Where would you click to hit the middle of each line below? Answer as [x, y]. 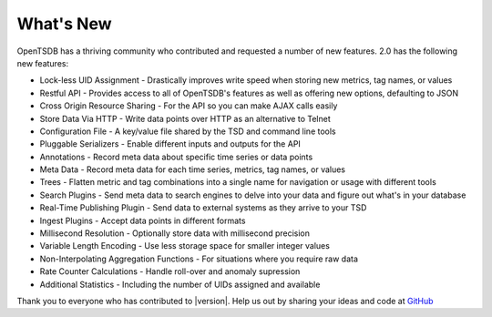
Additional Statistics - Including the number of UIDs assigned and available [180, 284]
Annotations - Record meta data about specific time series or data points [176, 157]
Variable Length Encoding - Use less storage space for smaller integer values [184, 246]
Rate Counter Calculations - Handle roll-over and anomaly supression [170, 271]
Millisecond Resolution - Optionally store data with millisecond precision [174, 233]
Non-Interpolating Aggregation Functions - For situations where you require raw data [199, 259]
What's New [65, 24]
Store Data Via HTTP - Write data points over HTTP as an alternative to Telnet [185, 118]
